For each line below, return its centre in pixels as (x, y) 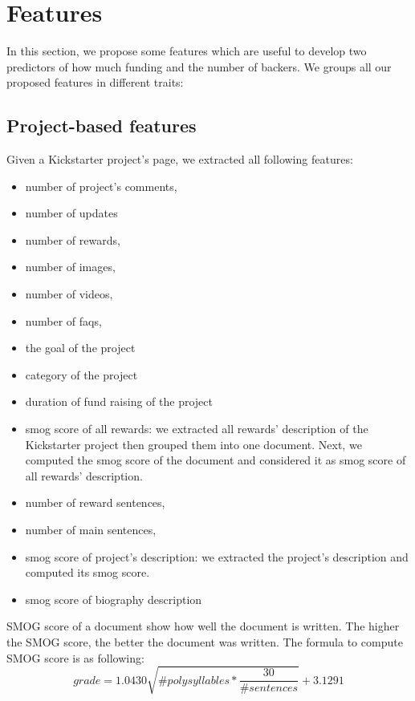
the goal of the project (80, 348)
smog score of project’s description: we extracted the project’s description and (217, 556)
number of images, (70, 267)
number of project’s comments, (101, 186)
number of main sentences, (91, 530)
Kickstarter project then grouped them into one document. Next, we (193, 444)
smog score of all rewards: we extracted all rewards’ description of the (197, 429)
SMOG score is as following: (75, 657)
